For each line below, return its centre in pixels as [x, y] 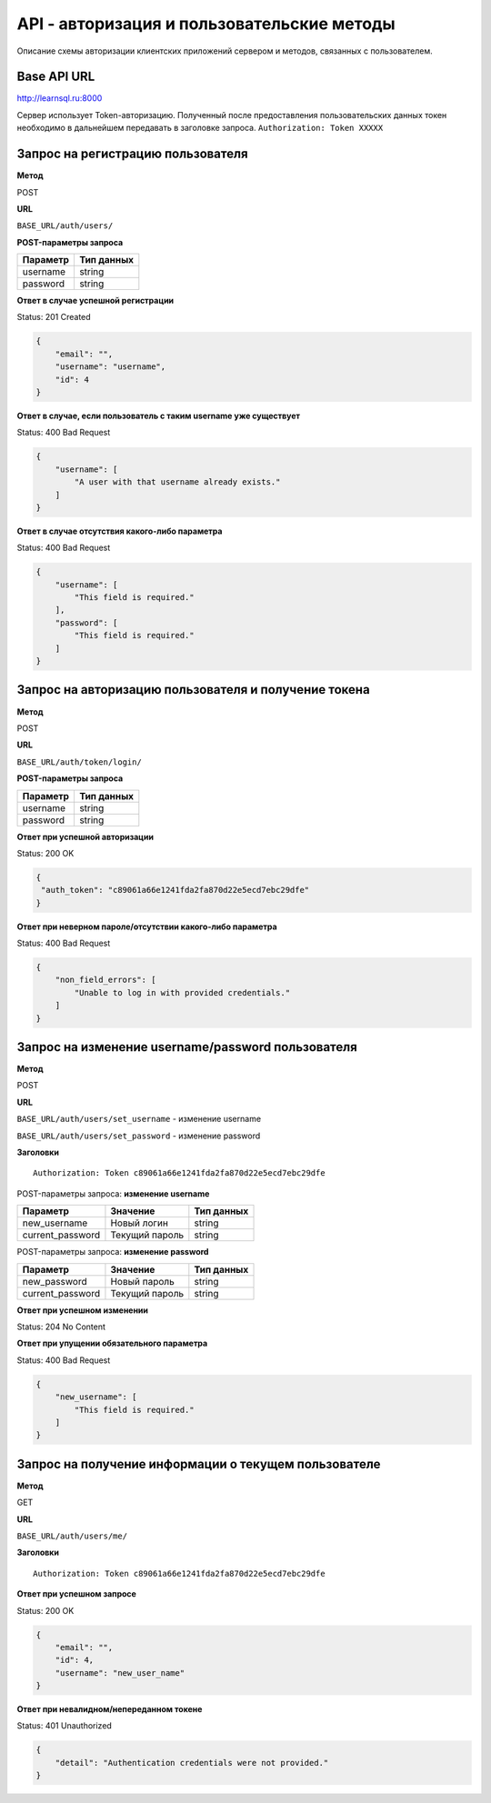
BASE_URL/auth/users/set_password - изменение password [139, 1136]
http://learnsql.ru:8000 [60, 98]
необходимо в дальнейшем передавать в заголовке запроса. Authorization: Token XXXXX [200, 128]
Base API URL [56, 77]
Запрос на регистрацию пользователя [133, 154]
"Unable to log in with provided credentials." [182, 992]
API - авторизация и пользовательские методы [206, 24]
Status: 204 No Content [61, 1327]
